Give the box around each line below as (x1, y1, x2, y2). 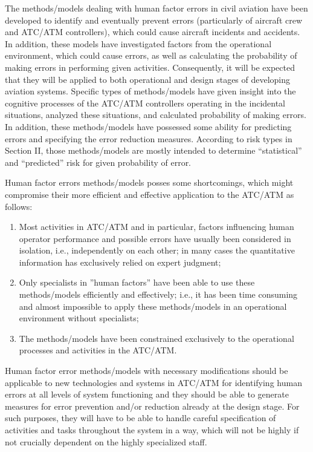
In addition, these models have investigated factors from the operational (5, 37, 272, 50)
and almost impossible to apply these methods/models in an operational (19, 300, 287, 312)
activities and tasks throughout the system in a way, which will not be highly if (5, 424, 299, 436)
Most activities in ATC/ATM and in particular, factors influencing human (19, 220, 294, 233)
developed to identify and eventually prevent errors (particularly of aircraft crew (5, 13, 303, 26)
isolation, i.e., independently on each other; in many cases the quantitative (19, 244, 295, 257)
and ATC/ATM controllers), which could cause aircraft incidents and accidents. (5, 25, 300, 38)
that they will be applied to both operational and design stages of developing (5, 73, 291, 85)
